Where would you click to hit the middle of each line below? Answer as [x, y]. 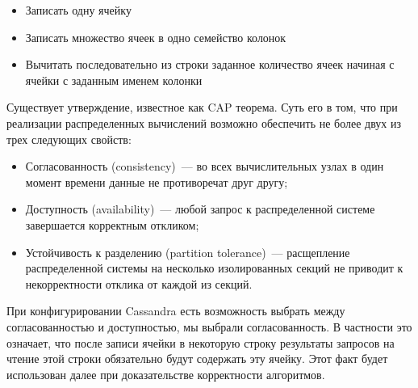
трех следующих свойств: [69, 139]
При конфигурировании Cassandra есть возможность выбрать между [176, 311]
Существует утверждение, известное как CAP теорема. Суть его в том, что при [202, 107]
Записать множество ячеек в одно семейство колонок [156, 37]
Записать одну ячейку [78, 10]
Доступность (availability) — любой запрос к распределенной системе [200, 209]
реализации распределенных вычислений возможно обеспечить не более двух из [204, 122]
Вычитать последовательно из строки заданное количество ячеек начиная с [210, 64]
